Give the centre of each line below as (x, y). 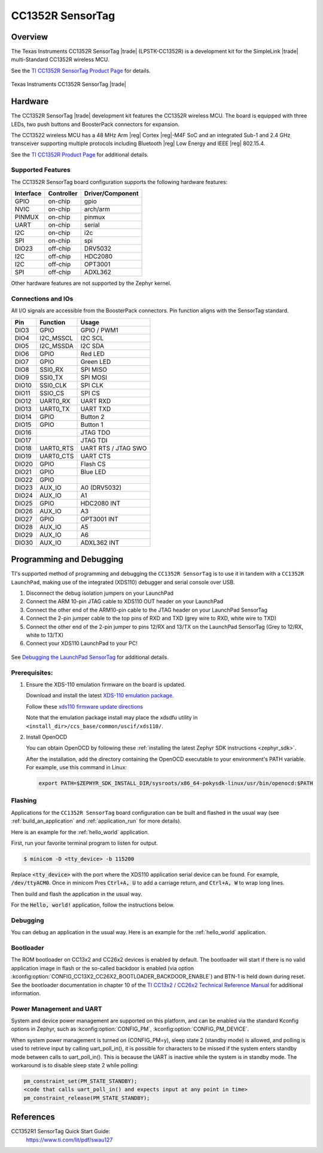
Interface (28, 194)
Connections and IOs (42, 299)
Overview (30, 37)
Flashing (24, 800)
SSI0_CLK (53, 385)
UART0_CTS (57, 456)
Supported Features (41, 170)
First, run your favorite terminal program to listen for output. (85, 843)
